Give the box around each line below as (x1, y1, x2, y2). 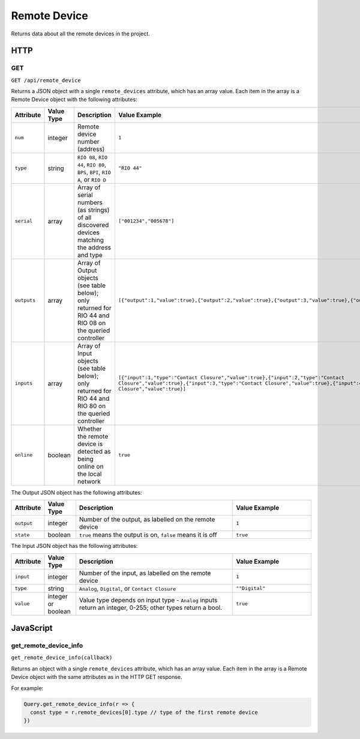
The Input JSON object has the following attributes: (11, 543, 138, 550)
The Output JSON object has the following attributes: (11, 488, 142, 496)
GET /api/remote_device (11, 77, 81, 84)
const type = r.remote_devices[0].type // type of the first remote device (30, 709, 258, 716)
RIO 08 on (77, 318, 106, 327)
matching (77, 236, 104, 244)
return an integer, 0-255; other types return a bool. (79, 603, 222, 612)
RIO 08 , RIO (77, 153, 108, 161)
